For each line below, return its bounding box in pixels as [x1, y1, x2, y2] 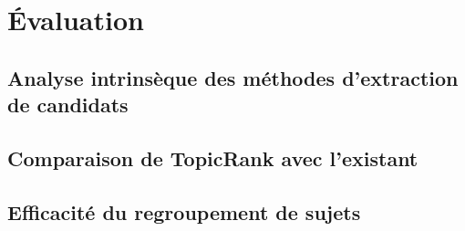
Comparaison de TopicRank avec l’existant [7, 143, 418, 172]
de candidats [7, 90, 129, 119]
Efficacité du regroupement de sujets [7, 197, 361, 226]
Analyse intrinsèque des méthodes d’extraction [7, 63, 459, 91]
